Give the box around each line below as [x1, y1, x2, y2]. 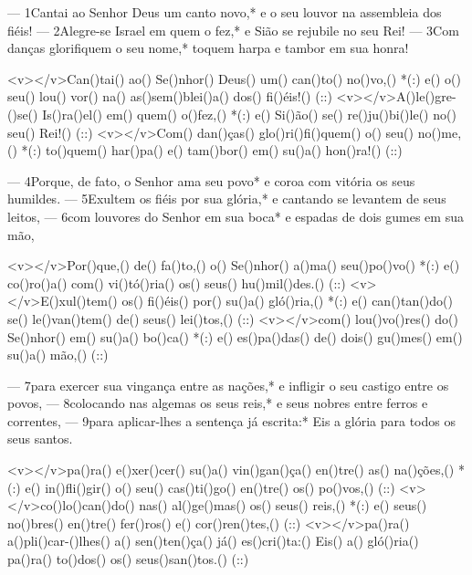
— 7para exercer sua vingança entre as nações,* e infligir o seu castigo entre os [7, 375, 449, 394]
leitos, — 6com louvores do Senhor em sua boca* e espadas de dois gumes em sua [7, 206, 464, 225]
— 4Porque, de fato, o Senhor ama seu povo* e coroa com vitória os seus [7, 171, 415, 190]
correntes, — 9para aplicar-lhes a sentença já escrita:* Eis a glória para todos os [7, 411, 456, 430]
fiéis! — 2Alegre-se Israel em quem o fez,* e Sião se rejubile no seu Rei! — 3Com [7, 20, 459, 39]
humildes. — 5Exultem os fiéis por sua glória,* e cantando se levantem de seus [7, 189, 446, 208]
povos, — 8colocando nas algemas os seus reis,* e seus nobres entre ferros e [7, 393, 428, 413]
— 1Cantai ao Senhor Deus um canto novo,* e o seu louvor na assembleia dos [7, 3, 442, 21]
